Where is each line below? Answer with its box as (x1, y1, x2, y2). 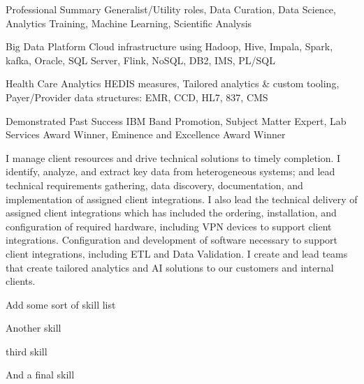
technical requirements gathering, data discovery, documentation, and (6, 177, 303, 192)
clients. (6, 274, 36, 288)
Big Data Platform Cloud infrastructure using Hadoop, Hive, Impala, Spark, (6, 39, 333, 54)
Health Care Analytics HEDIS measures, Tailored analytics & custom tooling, (6, 76, 340, 91)
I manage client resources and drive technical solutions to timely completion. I (6, 150, 341, 165)
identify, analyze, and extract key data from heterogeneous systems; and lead (6, 164, 335, 179)
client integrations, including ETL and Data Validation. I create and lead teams (6, 246, 348, 260)
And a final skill (6, 367, 75, 382)
